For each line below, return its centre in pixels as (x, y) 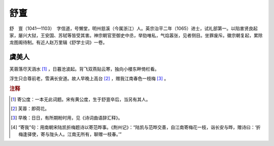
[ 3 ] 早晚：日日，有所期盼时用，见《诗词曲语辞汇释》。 (67, 118)
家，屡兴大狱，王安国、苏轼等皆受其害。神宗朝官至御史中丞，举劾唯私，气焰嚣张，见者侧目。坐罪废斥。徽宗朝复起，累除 (136, 35)
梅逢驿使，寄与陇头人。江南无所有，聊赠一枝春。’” (70, 134)
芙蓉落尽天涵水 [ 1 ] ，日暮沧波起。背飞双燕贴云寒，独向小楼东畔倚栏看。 (84, 69)
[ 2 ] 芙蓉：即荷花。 (30, 108)
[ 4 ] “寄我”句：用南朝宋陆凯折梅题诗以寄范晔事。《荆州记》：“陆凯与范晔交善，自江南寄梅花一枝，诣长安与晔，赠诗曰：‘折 (136, 127)
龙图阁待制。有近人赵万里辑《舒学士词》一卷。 (58, 43)
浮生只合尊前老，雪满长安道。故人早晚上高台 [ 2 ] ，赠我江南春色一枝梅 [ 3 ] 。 (89, 78)
